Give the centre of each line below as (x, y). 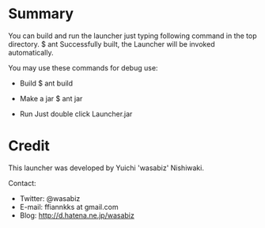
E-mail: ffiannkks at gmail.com (69, 207)
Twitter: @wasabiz (50, 198)
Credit (29, 146)
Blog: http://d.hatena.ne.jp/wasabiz (77, 215)
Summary (41, 14)
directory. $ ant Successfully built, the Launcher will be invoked (112, 44)
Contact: (23, 183)
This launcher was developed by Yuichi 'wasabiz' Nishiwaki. (106, 168)
